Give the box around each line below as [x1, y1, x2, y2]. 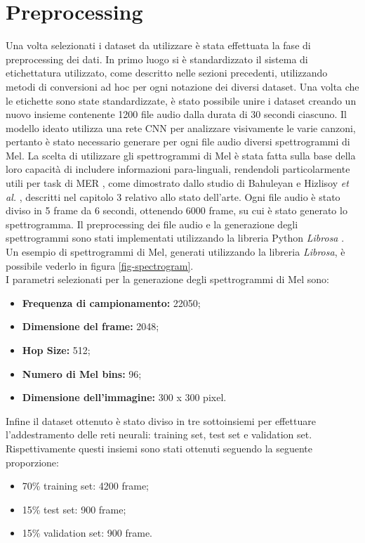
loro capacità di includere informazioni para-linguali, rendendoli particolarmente [6, 162, 350, 176]
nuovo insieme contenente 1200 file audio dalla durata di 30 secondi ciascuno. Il [6, 107, 347, 122]
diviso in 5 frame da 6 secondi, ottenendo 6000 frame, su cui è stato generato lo [6, 203, 347, 218]
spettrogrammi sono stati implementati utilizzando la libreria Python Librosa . [6, 230, 345, 245]
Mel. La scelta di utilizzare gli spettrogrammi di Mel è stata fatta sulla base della [6, 148, 356, 162]
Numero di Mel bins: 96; [22, 366, 142, 381]
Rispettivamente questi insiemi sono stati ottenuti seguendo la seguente [6, 440, 313, 455]
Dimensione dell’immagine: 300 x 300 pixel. [22, 390, 227, 405]
